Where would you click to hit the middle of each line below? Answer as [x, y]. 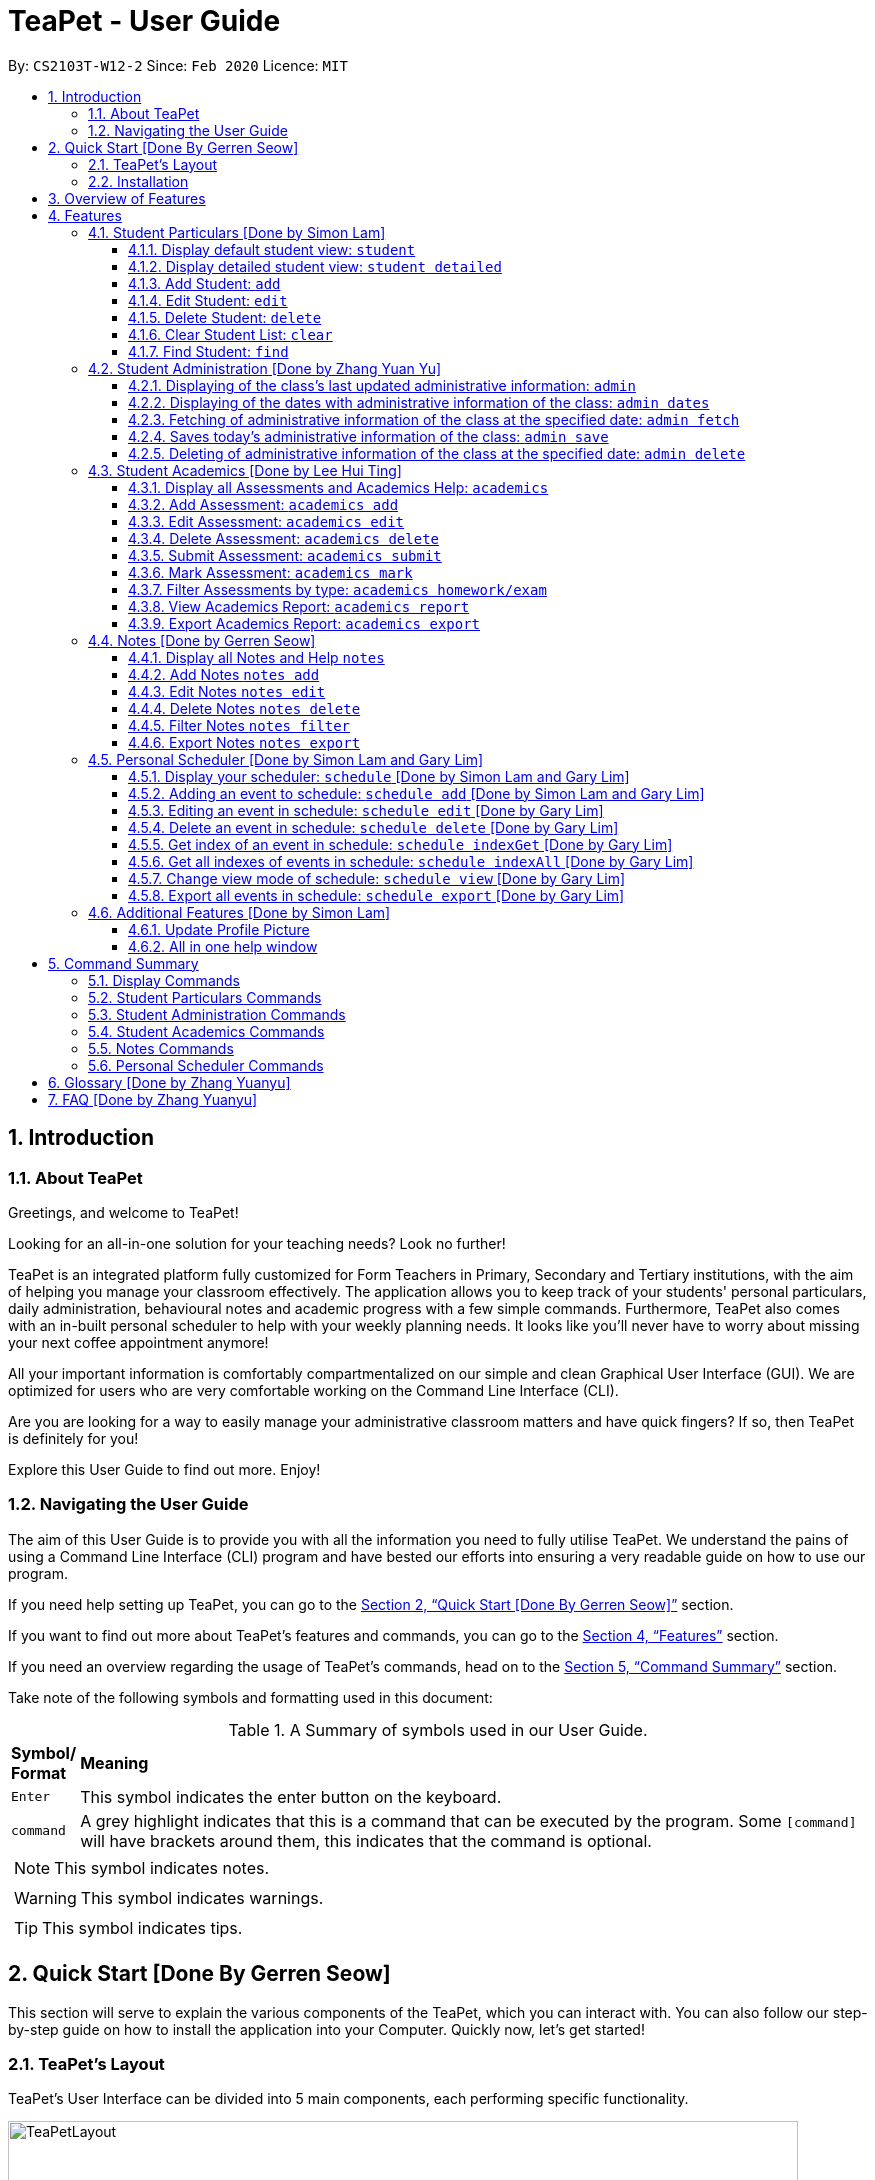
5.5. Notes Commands [161, 1048]
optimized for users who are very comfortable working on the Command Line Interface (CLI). [313, 1390]
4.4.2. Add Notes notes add [224, 674]
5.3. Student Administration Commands [217, 1014]
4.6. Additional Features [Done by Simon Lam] [239, 912]
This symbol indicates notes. [162, 1867]
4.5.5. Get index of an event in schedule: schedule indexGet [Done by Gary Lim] [400, 844]
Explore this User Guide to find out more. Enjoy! [164, 1469]
